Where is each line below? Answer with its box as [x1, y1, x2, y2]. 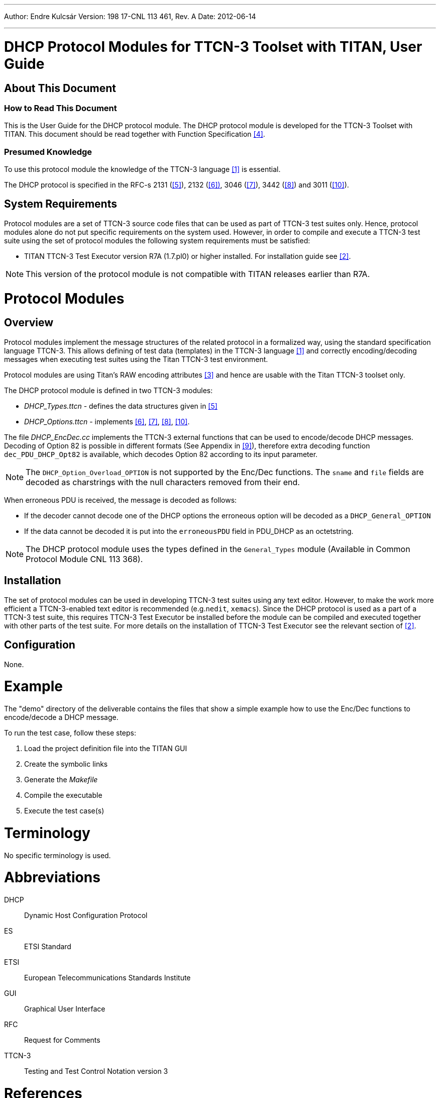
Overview [4, 316, 54, 329]
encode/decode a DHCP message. [4, 713, 119, 721]
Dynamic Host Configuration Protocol [24, 911, 148, 920]
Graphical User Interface [24, 1004, 105, 1013]
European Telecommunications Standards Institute [24, 973, 191, 982]
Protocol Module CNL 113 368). [26, 554, 143, 564]
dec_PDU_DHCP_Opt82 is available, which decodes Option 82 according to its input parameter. [4, 449, 318, 459]
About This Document [4, 81, 116, 95]
